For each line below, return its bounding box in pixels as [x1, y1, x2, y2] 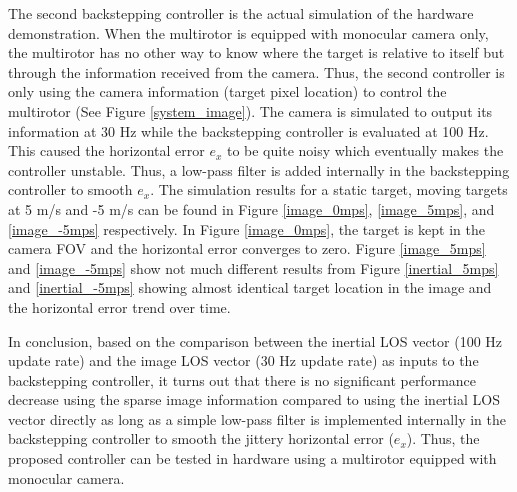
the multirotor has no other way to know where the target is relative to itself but [8, 42, 505, 63]
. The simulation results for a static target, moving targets [150, 179, 508, 200]
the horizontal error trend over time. [8, 296, 231, 317]
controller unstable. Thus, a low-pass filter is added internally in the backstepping [8, 159, 510, 180]
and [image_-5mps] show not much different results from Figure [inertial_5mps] [8, 257, 499, 278]
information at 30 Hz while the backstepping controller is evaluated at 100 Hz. [8, 120, 489, 141]
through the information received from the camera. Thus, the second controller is [8, 61, 505, 82]
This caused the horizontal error [8, 140, 205, 161]
